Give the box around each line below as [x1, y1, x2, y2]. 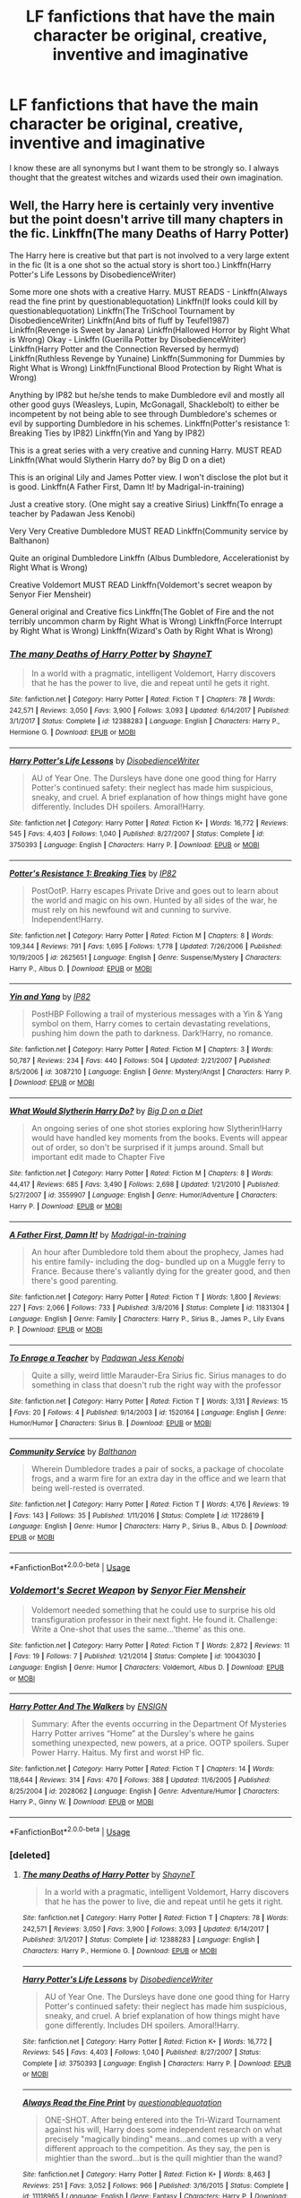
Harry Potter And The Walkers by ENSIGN [9, 1701, 168, 1712]
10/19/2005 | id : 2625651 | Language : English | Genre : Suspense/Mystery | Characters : [9, 953, 282, 962]
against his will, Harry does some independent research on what [44, 2124, 283, 2135]
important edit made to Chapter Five [30, 1151, 166, 1162]
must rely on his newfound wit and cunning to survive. [30, 904, 232, 915]
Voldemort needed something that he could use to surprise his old [30, 1605, 276, 1615]
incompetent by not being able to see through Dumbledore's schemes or [9, 408, 278, 419]
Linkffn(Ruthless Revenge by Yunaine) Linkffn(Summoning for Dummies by [9, 352, 285, 364]
